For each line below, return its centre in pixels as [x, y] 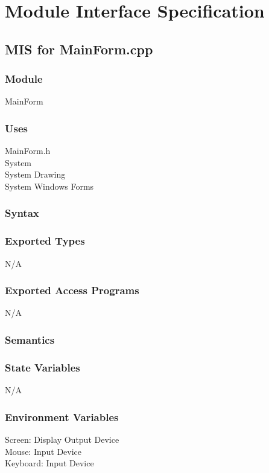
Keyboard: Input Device [49, 463]
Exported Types [45, 241]
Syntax [22, 213]
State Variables [43, 367]
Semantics [30, 339]
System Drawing [35, 174]
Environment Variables [62, 417]
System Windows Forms [49, 186]
